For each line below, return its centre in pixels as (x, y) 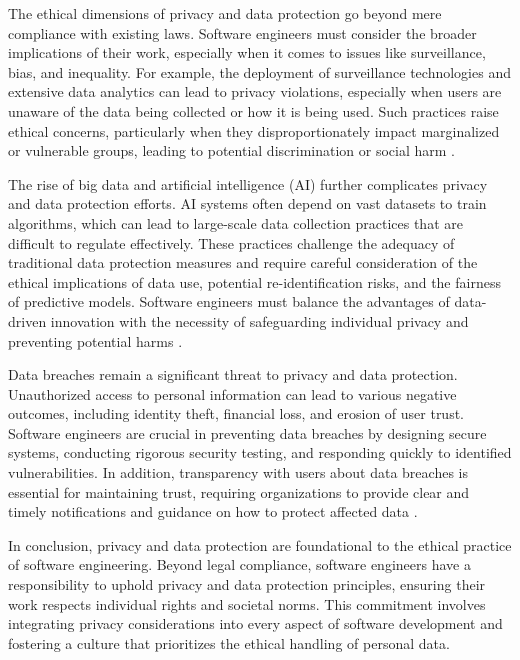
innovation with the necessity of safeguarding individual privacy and (259, 320)
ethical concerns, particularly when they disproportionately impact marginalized (254, 130)
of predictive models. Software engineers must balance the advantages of (229, 301)
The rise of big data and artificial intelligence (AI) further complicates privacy (248, 183)
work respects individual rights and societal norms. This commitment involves (247, 603)
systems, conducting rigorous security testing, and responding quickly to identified (260, 452)
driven (27, 320)
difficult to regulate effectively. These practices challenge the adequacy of (231, 242)
